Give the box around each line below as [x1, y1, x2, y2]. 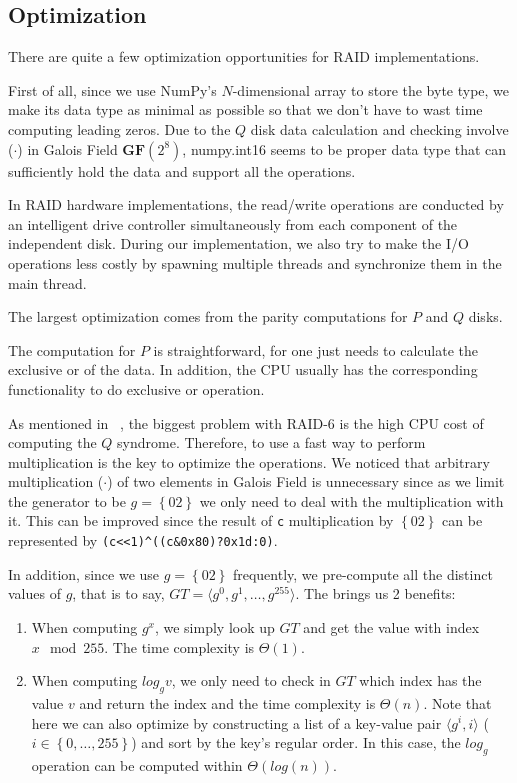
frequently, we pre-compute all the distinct [232, 563, 493, 584]
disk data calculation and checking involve [250, 118, 509, 139]
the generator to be [8, 490, 126, 511]
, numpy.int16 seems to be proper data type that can [182, 138, 507, 159]
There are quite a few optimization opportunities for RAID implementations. [8, 46, 480, 67]
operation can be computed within [31, 754, 243, 775]
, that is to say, [72, 583, 165, 604]
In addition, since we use [8, 563, 160, 584]
